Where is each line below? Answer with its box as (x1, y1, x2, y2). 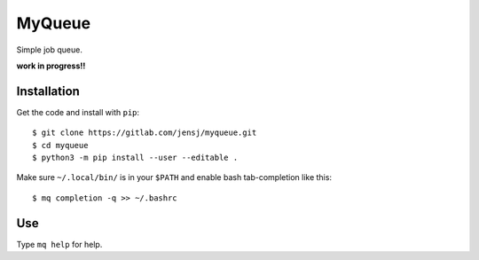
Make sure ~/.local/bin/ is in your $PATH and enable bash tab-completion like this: (16, 172, 333, 183)
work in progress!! (16, 60, 86, 71)
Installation (16, 83, 80, 98)
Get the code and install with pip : (16, 106, 140, 117)
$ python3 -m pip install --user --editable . (32, 153, 239, 163)
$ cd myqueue (32, 140, 89, 150)
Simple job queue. (16, 44, 83, 55)
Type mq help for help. (16, 239, 103, 249)
